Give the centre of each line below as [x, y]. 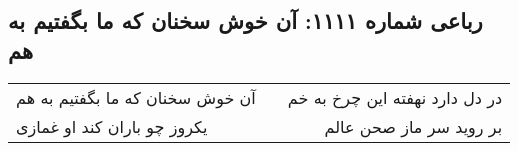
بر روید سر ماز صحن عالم [413, 126]
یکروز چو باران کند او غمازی [112, 126]
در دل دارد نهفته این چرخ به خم [395, 97]
